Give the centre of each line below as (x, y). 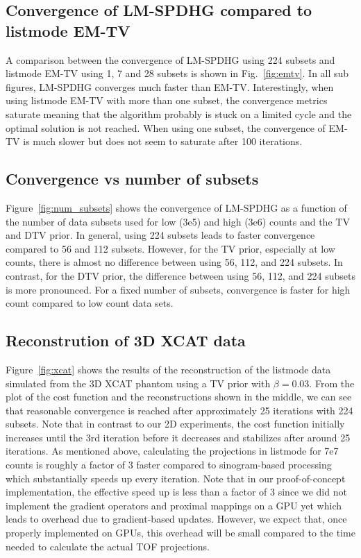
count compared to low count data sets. (90, 303)
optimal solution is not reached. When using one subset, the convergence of (166, 127)
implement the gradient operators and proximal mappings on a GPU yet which (174, 505)
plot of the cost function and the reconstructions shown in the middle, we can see (179, 397)
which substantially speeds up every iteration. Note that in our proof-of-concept (176, 478)
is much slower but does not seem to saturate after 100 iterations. (163, 141)
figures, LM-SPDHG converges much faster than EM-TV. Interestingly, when (170, 86)
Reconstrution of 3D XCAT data (126, 340)
